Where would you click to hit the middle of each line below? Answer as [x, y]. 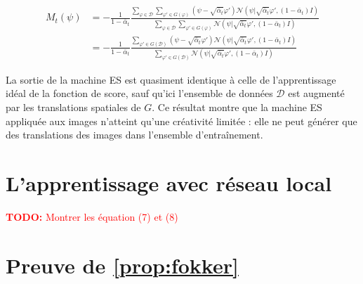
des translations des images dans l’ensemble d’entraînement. [134, 135]
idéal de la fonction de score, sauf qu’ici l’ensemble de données [139, 93]
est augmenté [316, 93]
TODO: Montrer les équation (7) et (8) [92, 216]
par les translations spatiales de [73, 107]
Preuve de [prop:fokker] [122, 265]
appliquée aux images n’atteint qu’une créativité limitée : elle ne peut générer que [181, 121]
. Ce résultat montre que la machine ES [237, 107]
